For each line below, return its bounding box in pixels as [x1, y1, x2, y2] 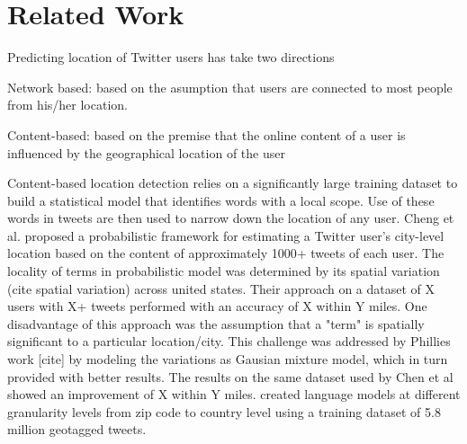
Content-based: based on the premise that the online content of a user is [7, 125, 406, 144]
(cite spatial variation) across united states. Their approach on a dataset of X [7, 279, 436, 297]
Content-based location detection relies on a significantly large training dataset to [7, 173, 458, 192]
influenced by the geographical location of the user [7, 143, 285, 162]
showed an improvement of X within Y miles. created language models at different [7, 385, 461, 404]
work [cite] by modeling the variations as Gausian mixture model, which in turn [7, 350, 448, 369]
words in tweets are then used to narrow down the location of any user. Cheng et [7, 209, 454, 227]
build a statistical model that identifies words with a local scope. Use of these [7, 191, 435, 209]
